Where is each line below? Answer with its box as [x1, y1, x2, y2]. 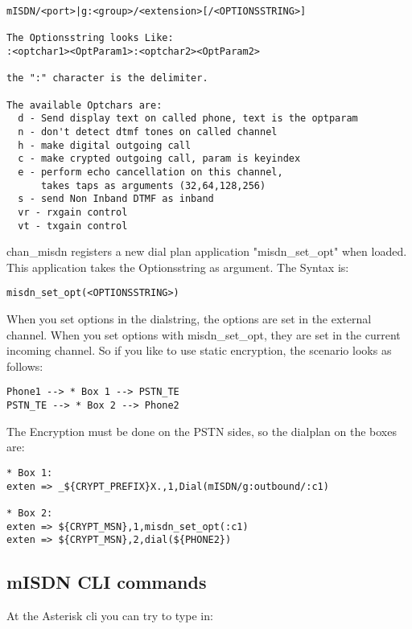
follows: [6, 357, 43, 374]
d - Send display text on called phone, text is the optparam [18, 113, 358, 125]
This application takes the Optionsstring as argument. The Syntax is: [6, 258, 349, 275]
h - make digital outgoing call [18, 139, 192, 151]
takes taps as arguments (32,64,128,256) [40, 179, 266, 191]
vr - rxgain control [18, 206, 128, 218]
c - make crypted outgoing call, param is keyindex [18, 153, 301, 165]
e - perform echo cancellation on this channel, [18, 166, 283, 178]
